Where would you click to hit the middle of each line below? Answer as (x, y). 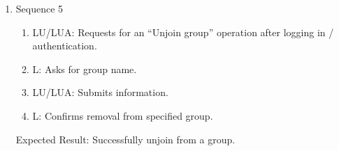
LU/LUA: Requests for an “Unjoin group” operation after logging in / (183, 32)
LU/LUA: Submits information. (100, 92)
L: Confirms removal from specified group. (123, 115)
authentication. (65, 46)
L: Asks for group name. (85, 69)
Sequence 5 (39, 8)
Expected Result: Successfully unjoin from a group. (125, 139)
